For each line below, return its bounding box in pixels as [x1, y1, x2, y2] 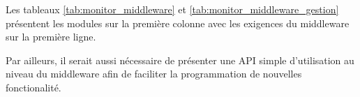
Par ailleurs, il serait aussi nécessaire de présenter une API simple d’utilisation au [6, 52, 354, 67]
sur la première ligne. [6, 29, 96, 44]
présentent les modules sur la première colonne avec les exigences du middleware [6, 15, 350, 30]
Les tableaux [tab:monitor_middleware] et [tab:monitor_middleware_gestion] [6, 2, 339, 16]
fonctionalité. [6, 80, 61, 94]
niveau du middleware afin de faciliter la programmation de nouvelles [6, 66, 302, 81]
